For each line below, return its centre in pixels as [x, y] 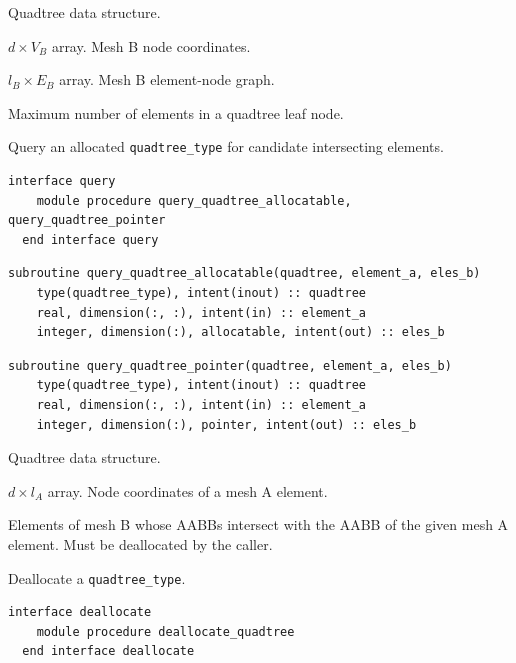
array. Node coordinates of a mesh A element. [187, 490]
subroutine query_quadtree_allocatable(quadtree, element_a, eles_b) [244, 273]
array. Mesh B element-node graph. [167, 79]
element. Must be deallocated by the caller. [140, 543]
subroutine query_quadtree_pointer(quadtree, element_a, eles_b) [230, 365]
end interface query [90, 239]
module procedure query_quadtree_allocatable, [194, 200]
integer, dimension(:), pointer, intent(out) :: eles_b [226, 424]
